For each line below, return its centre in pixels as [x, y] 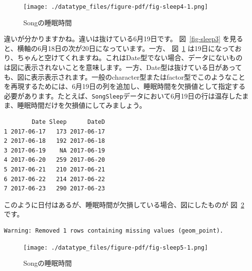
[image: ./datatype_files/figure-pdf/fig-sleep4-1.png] [116, 7]
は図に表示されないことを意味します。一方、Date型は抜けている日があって [123, 67]
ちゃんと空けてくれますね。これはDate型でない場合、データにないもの [130, 58]
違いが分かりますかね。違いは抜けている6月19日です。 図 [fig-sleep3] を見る [124, 39]
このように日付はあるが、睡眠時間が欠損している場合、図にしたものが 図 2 [124, 204]
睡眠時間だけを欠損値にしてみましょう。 [82, 105]
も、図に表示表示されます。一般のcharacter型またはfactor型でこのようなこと [125, 76]
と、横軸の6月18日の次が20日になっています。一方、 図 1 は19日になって [119, 48]
